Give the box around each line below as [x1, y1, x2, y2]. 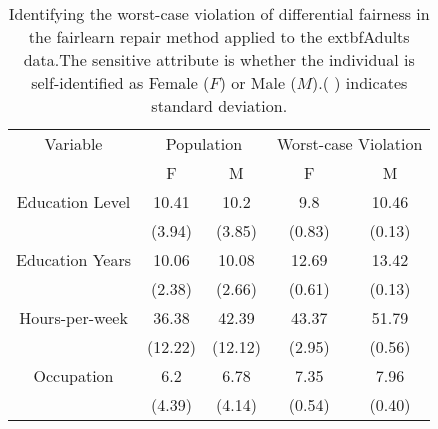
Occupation [33, 364, 114, 387]
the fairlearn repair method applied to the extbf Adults [28, 25, 410, 48]
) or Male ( [219, 71, 297, 94]
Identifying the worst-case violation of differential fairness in [8, 2, 430, 25]
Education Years [16, 248, 132, 271]
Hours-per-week [19, 306, 128, 329]
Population [165, 132, 243, 155]
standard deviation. [151, 94, 288, 117]
